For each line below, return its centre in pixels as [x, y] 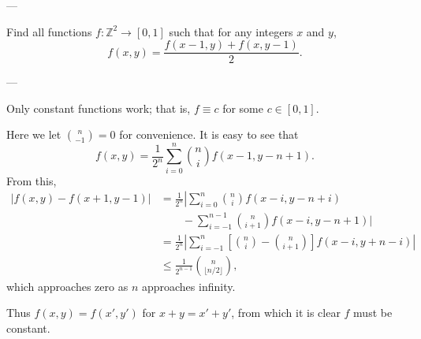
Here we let [34, 134]
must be [373, 313]
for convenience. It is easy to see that [209, 134]
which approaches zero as [67, 286]
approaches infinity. [188, 286]
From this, [32, 180]
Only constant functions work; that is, [99, 108]
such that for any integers [231, 31]
